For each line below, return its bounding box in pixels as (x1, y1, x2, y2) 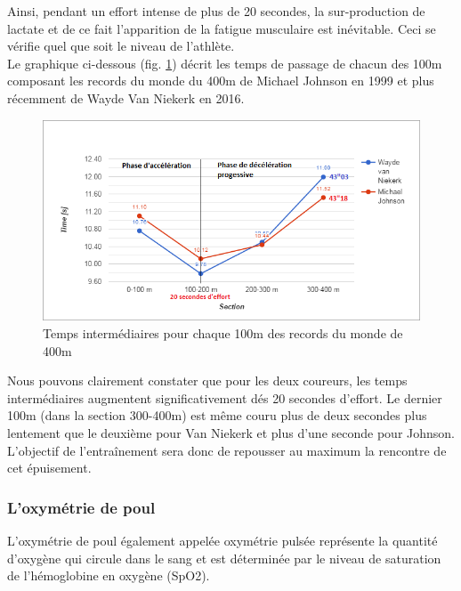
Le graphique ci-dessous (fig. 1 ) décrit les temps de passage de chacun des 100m (7, 53, 442, 72)
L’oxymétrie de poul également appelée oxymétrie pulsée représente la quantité (7, 531, 438, 550)
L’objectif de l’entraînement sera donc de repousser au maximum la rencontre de (7, 441, 447, 459)
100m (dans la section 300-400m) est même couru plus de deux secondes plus (7, 406, 427, 425)
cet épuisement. (7, 458, 92, 477)
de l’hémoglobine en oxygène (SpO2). (7, 566, 210, 585)
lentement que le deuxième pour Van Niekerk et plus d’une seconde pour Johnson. (7, 424, 455, 442)
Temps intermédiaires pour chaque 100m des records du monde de (43, 324, 403, 343)
